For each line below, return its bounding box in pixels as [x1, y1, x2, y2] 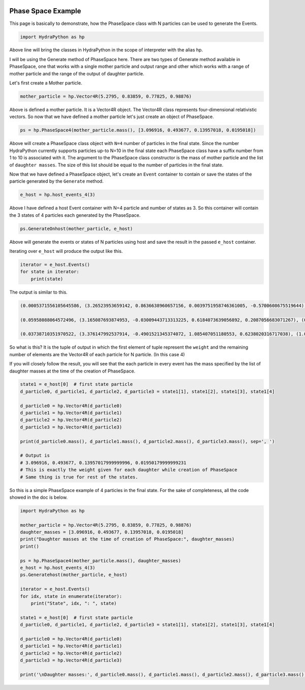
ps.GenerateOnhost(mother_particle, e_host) [20, 225, 133, 232]
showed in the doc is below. [9, 494, 68, 500]
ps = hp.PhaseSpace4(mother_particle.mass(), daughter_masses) [20, 558, 181, 563]
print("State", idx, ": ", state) [30, 600, 117, 606]
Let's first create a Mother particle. [9, 80, 82, 86]
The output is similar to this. [9, 289, 68, 295]
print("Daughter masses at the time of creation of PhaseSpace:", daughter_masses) [20, 536, 235, 542]
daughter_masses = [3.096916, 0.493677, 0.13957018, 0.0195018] [20, 529, 184, 535]
